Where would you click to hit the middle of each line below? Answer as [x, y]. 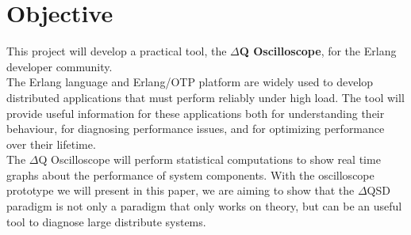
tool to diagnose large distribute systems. [106, 221]
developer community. [60, 66]
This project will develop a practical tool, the [117, 51]
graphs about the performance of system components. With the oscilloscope [190, 174]
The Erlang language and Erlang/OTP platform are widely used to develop [190, 82]
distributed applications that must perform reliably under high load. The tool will [205, 97]
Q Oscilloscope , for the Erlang [318, 51]
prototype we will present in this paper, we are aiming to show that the [181, 190]
